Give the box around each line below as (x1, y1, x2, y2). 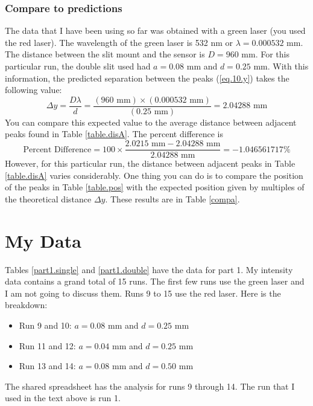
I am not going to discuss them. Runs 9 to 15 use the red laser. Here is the (5, 286, 281, 299)
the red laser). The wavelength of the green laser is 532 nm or (5, 36, 233, 48)
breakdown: (5, 298, 48, 311)
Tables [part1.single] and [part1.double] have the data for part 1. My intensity (5, 263, 293, 275)
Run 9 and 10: (19, 318, 72, 331)
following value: (5, 83, 62, 96)
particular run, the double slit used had (5, 60, 151, 72)
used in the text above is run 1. (5, 391, 121, 404)
